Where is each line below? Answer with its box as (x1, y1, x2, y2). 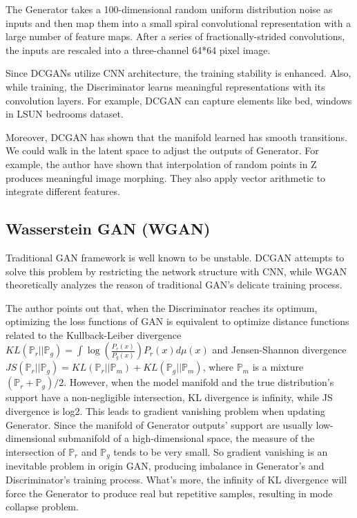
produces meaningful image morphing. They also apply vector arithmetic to (6, 170, 326, 185)
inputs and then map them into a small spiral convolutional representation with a (6, 15, 351, 30)
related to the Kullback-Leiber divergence (6, 327, 182, 342)
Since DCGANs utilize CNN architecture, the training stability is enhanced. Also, (6, 66, 351, 80)
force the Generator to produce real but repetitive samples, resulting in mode (6, 485, 333, 500)
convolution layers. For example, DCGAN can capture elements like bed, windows (6, 93, 352, 107)
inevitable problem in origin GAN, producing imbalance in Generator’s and (6, 459, 325, 473)
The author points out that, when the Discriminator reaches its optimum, (6, 300, 318, 315)
